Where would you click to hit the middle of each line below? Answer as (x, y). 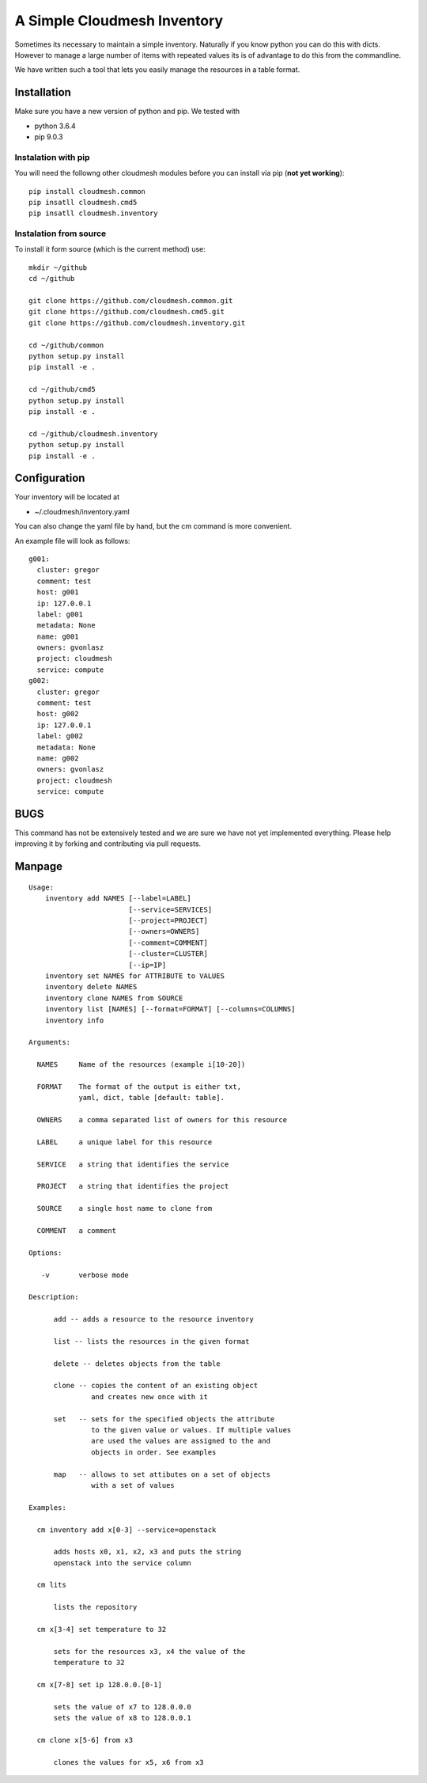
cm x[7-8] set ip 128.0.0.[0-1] (99, 1684)
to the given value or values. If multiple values (191, 1430)
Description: (54, 1297)
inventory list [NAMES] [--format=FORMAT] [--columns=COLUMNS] (170, 1009)
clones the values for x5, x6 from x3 (129, 1762)
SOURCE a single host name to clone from (125, 1208)
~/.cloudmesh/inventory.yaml (82, 511)
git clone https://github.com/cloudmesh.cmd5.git (127, 312)
